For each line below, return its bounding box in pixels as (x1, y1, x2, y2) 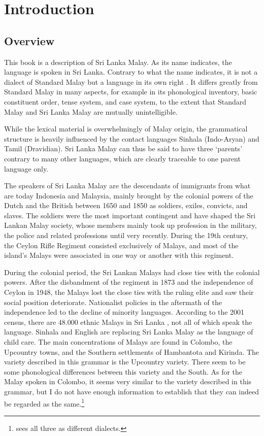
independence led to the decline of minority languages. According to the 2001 (4, 307, 245, 317)
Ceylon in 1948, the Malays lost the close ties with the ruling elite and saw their (4, 287, 254, 297)
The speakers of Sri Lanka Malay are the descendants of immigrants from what (4, 180, 251, 191)
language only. (4, 163, 49, 174)
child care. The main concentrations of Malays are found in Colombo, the (4, 337, 233, 347)
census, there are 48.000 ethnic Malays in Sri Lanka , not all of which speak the (4, 316, 252, 327)
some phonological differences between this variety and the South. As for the (4, 366, 243, 377)
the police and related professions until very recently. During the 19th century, (4, 230, 248, 241)
